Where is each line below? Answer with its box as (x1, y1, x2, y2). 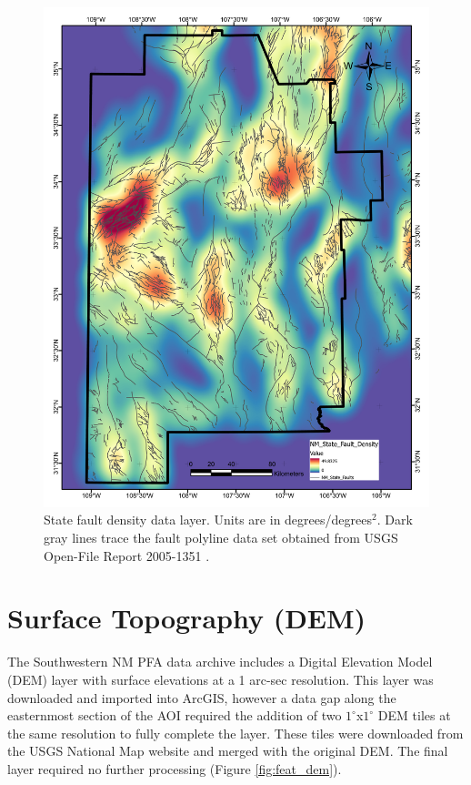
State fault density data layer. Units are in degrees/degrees (44, 510, 372, 529)
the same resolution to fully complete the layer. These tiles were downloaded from (7, 723, 464, 742)
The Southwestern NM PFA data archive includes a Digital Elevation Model (7, 652, 433, 671)
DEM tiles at (377, 706, 451, 725)
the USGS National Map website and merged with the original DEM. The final (7, 741, 448, 760)
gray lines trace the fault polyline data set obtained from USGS (44, 528, 398, 547)
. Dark (376, 510, 413, 529)
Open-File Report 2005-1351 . (44, 545, 210, 565)
